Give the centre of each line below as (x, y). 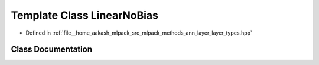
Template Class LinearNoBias (85, 15)
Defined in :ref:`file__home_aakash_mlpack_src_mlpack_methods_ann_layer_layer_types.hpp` (139, 33)
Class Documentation (52, 49)
